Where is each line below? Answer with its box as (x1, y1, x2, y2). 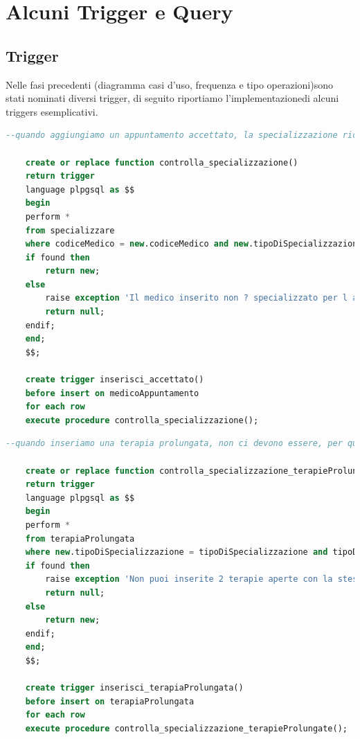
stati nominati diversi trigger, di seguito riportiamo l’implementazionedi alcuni (6, 91, 339, 105)
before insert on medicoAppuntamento (25, 388, 199, 398)
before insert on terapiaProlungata (25, 696, 195, 706)
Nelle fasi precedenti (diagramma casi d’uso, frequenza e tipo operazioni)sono (6, 77, 333, 91)
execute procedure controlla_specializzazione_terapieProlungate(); (25, 723, 348, 733)
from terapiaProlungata (25, 533, 135, 544)
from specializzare (25, 225, 115, 235)
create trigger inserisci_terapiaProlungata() (25, 683, 244, 693)
